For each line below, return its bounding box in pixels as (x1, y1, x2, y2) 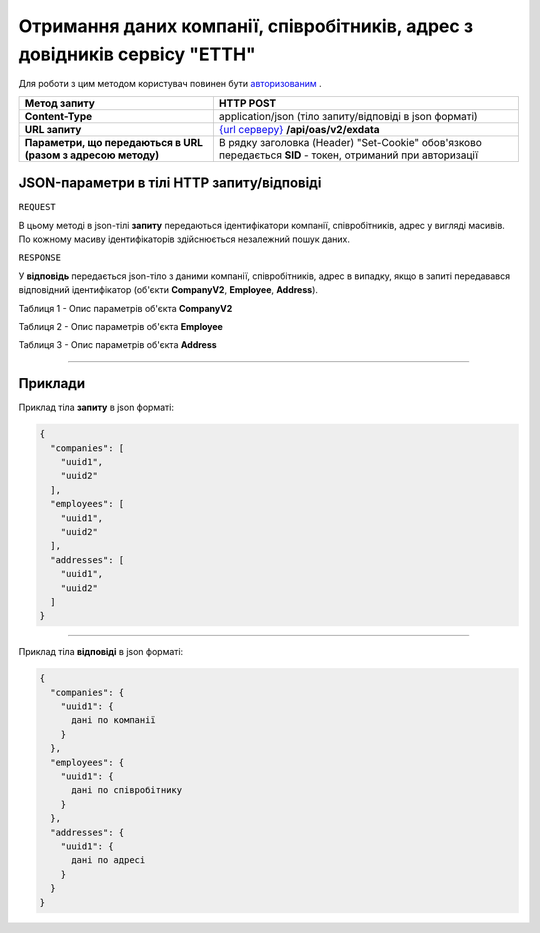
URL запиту (24, 122, 82, 136)
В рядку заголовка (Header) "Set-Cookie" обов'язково (218, 135, 482, 149)
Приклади (18, 375, 86, 392)
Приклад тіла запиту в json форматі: (18, 401, 175, 414)
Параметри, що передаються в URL (24, 135, 204, 149)
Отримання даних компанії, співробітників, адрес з (18, 15, 474, 37)
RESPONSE (18, 252, 62, 264)
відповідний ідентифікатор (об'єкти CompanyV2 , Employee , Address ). (18, 284, 319, 296)
